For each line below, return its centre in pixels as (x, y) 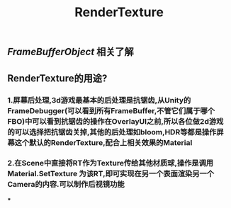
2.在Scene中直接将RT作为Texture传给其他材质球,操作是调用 (111, 163)
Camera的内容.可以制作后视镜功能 (66, 185)
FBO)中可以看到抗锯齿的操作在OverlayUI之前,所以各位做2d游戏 (115, 121)
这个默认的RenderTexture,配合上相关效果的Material (103, 142)
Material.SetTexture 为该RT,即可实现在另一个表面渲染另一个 (111, 174)
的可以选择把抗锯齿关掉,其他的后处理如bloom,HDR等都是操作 (112, 132)
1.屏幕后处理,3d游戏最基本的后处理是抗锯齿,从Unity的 (99, 100)
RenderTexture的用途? (57, 78)
